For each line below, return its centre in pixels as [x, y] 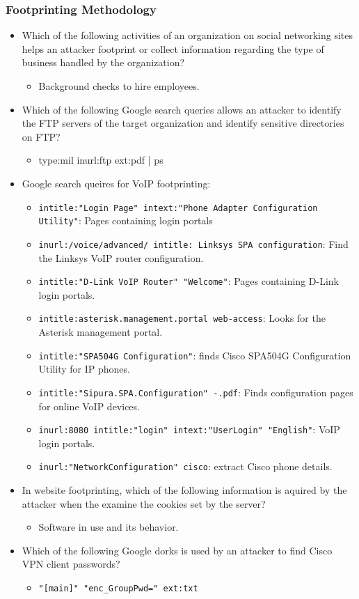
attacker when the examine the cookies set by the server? [144, 503]
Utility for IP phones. [84, 369]
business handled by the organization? [103, 62]
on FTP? [41, 136]
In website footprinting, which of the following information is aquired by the [184, 490]
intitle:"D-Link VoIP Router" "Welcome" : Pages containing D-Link [189, 281]
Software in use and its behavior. [109, 527]
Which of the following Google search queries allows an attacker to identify [182, 109]
